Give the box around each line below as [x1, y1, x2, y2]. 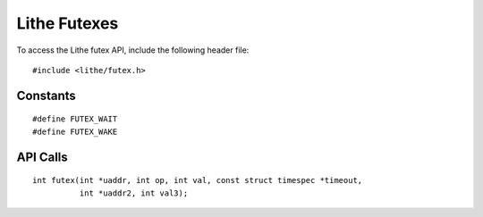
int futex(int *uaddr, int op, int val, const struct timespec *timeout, [32, 175, 363, 186]
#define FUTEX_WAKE [32, 126, 118, 137]
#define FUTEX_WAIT [32, 114, 118, 124]
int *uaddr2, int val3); [79, 188, 189, 198]
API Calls [16, 149, 69, 164]
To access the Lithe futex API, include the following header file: [16, 45, 250, 55]
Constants [16, 88, 76, 103]
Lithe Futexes [16, 13, 119, 33]
